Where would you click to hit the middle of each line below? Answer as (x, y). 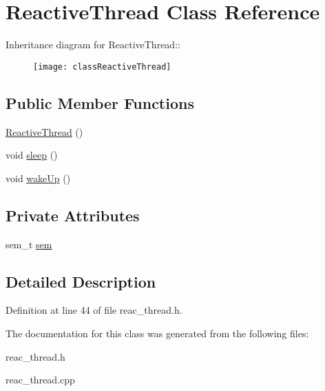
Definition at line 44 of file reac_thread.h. (94, 310)
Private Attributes (73, 215)
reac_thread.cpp (40, 380)
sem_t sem (29, 244)
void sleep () (32, 155)
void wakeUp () (38, 178)
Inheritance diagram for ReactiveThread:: (93, 44)
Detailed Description (81, 281)
